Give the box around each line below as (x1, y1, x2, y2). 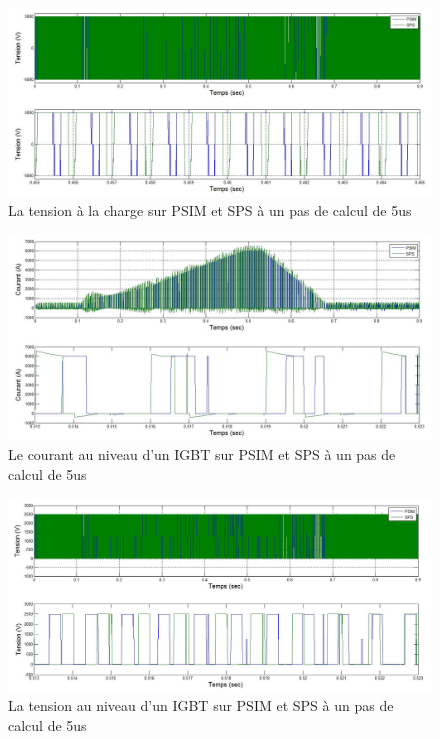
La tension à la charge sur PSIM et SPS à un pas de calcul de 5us (8, 199, 412, 220)
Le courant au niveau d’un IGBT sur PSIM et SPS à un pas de (8, 443, 396, 464)
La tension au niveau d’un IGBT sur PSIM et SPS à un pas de (8, 695, 394, 716)
